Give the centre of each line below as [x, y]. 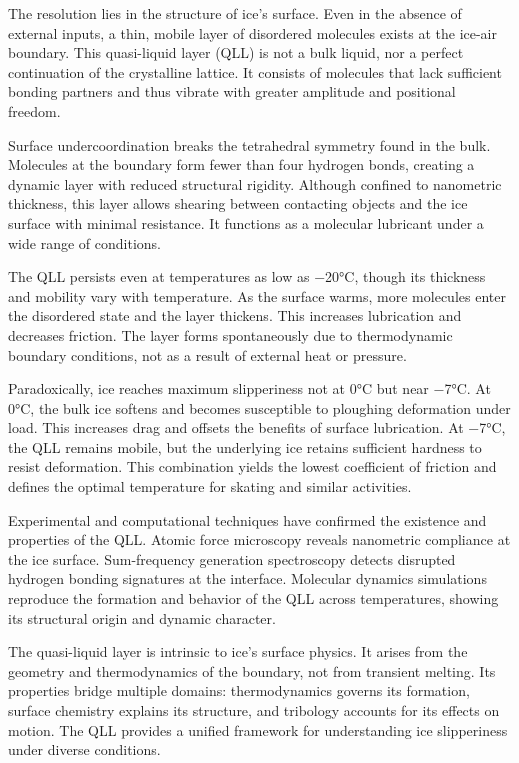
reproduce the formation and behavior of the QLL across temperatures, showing [253, 598]
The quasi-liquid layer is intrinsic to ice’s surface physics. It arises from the [238, 651]
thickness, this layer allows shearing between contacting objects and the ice [238, 203]
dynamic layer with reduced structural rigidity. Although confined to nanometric [255, 183]
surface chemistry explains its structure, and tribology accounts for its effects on [254, 710]
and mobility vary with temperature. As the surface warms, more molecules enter [257, 295]
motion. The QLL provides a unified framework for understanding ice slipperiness [258, 729]
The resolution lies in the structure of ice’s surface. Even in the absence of [235, 13]
